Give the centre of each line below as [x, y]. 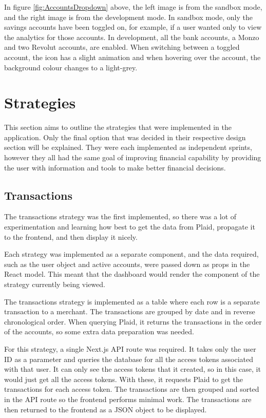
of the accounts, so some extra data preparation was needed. [99, 331]
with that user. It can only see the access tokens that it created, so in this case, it [132, 369]
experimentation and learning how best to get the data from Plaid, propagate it [130, 227]
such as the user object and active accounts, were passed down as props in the [127, 264]
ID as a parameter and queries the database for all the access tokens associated [129, 359]
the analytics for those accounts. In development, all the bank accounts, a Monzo [132, 37]
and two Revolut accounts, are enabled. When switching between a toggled [122, 47]
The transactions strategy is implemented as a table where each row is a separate [132, 301]
